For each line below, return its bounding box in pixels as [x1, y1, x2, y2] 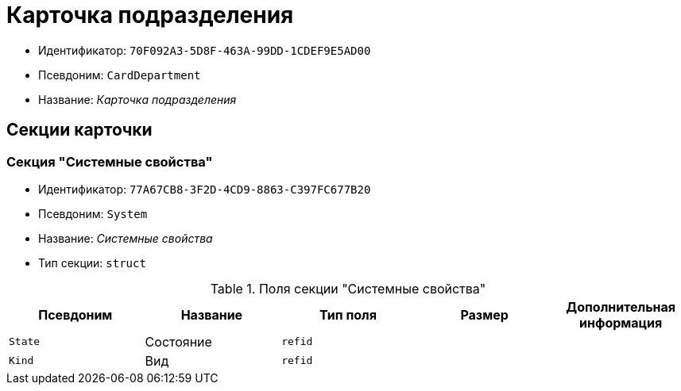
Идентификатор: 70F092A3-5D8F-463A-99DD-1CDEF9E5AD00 [38, 43, 371, 57]
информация [579, 314, 663, 331]
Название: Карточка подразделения [38, 92, 237, 106]
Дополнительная [566, 298, 676, 315]
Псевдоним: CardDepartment [38, 67, 201, 82]
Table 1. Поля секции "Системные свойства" [210, 280, 486, 297]
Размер [460, 306, 509, 323]
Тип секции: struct [38, 255, 146, 270]
